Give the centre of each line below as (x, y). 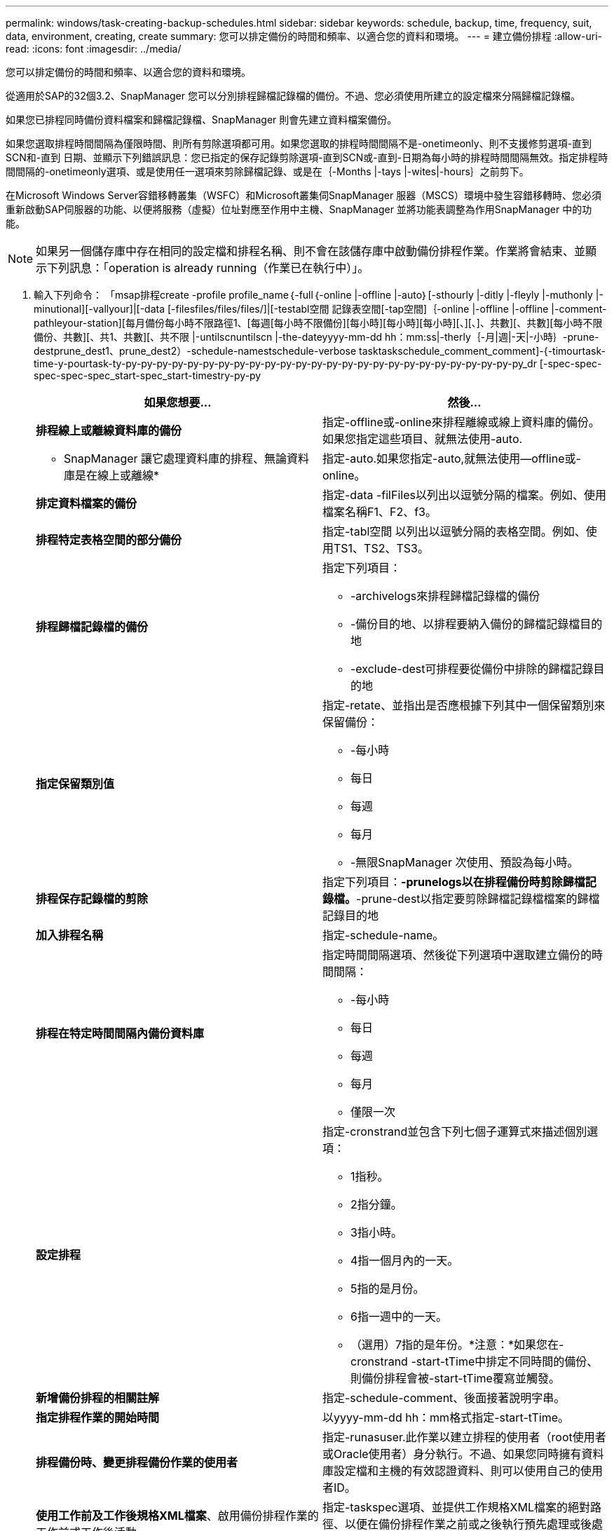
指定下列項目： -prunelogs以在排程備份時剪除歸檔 (454, 882)
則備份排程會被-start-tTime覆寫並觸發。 (455, 1378)
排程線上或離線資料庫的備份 (109, 430)
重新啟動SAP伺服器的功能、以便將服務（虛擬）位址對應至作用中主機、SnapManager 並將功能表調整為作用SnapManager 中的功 (299, 209)
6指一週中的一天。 (399, 1316)
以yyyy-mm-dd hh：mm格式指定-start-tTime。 (446, 1417)
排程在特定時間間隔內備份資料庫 (120, 1033)
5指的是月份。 (388, 1288)
